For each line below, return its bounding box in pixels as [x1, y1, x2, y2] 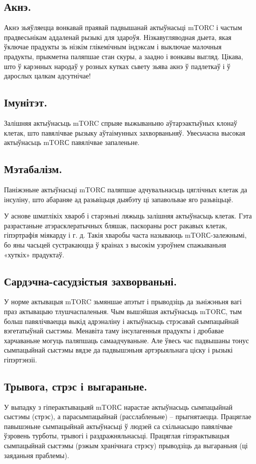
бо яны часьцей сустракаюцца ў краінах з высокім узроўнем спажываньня [4, 239, 226, 250]
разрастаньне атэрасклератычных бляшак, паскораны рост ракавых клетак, [4, 220, 227, 230]
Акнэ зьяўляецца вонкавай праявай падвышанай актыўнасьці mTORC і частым [4, 22, 242, 33]
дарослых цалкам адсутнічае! [4, 71, 91, 81]
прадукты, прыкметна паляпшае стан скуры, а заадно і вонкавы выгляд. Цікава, [4, 51, 243, 61]
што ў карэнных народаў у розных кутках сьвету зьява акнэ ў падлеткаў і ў [4, 61, 231, 71]
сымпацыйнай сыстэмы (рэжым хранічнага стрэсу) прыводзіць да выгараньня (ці [4, 440, 248, 451]
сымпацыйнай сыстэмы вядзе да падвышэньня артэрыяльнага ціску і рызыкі [4, 345, 233, 355]
